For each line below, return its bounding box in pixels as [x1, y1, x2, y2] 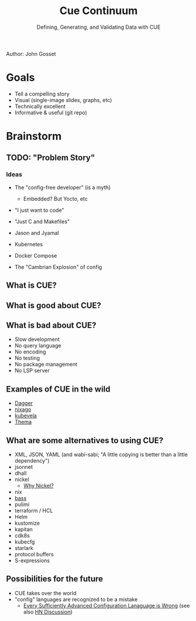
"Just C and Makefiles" [14, 218, 70, 225]
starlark [14, 544, 33, 551]
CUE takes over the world [14, 589, 77, 596]
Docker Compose [14, 252, 58, 259]
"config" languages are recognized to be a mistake [14, 596, 138, 603]
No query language [14, 342, 62, 349]
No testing [14, 355, 40, 362]
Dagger [14, 400, 33, 407]
